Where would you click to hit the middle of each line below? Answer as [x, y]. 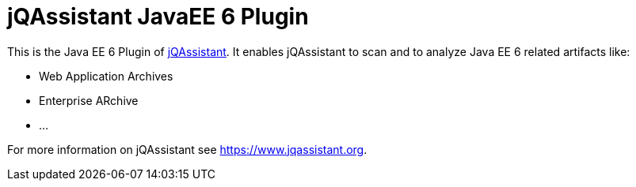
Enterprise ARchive [89, 100]
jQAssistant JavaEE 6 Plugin [158, 17]
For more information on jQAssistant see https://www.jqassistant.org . [187, 149]
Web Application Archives [106, 76]
